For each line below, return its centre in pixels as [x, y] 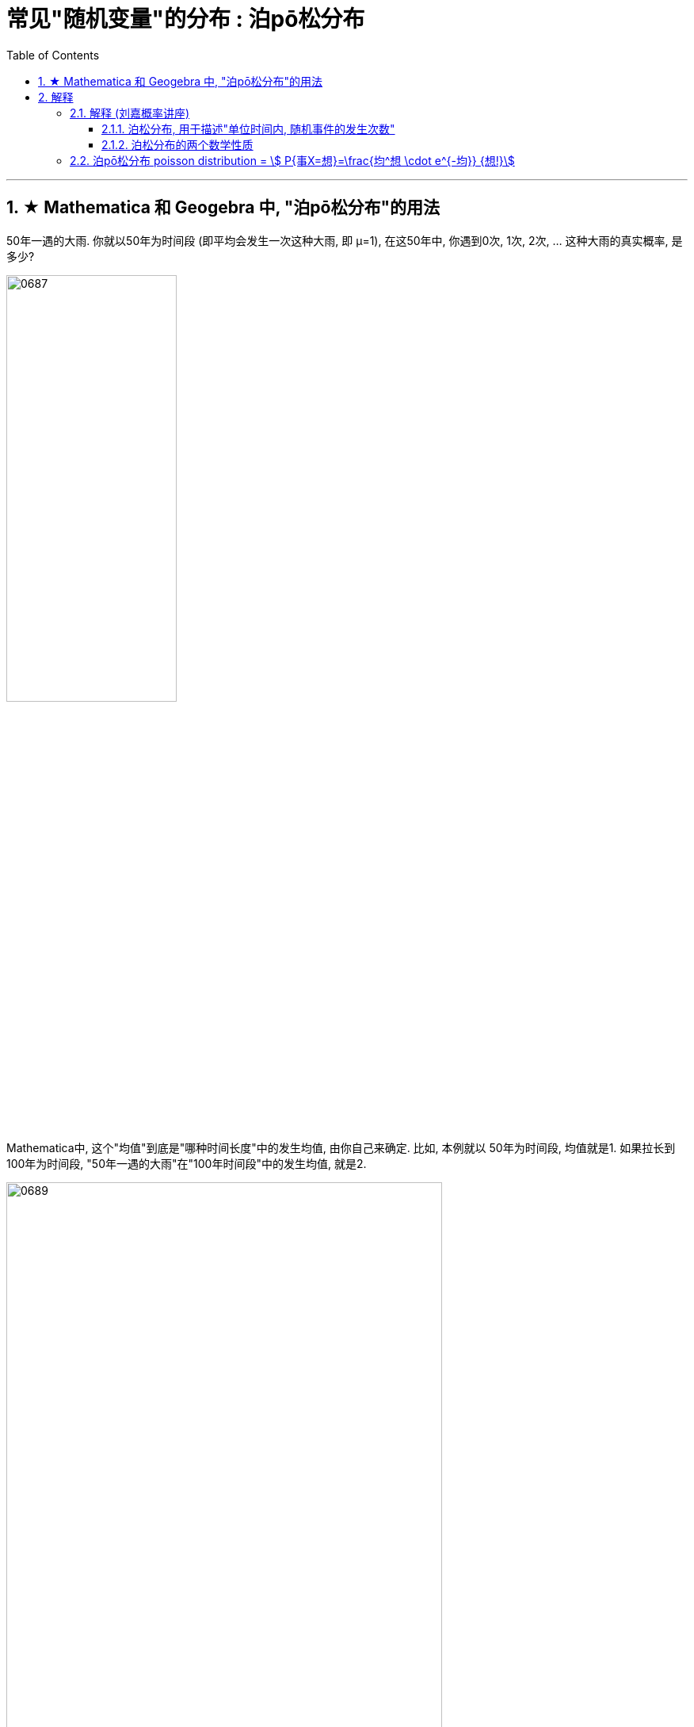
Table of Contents [53, 55]
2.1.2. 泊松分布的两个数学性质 [177, 144]
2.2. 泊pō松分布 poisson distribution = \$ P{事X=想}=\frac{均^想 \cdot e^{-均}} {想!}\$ [292, 160]
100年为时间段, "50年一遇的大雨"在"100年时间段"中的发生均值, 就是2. [187, 1163]
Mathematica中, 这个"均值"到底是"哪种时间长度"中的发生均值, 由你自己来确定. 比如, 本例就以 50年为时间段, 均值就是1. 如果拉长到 [341, 1147]
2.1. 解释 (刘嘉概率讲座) [130, 113]
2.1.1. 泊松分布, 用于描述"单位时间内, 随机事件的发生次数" [248, 128]
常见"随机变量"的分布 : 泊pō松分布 [186, 19]
